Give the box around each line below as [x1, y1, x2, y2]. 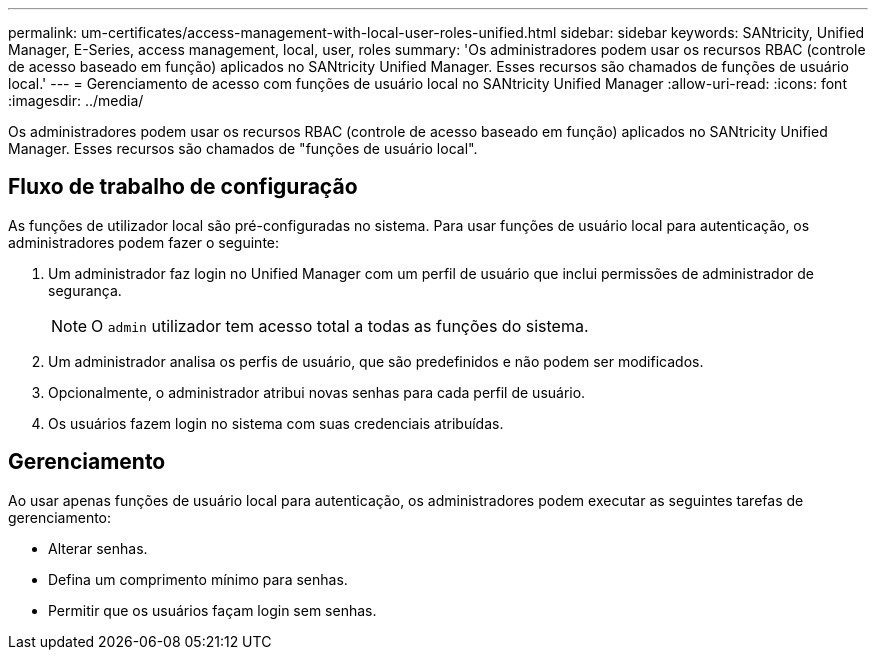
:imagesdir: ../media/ [8, 92, 144, 109]
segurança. [48, 281, 122, 299]
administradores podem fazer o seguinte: [8, 233, 280, 251]
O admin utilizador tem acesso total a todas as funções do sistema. [91, 315, 589, 336]
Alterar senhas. [48, 539, 148, 557]
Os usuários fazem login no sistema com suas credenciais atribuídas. [48, 414, 504, 432]
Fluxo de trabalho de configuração [8, 174, 358, 200]
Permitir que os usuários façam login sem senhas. [48, 601, 377, 619]
